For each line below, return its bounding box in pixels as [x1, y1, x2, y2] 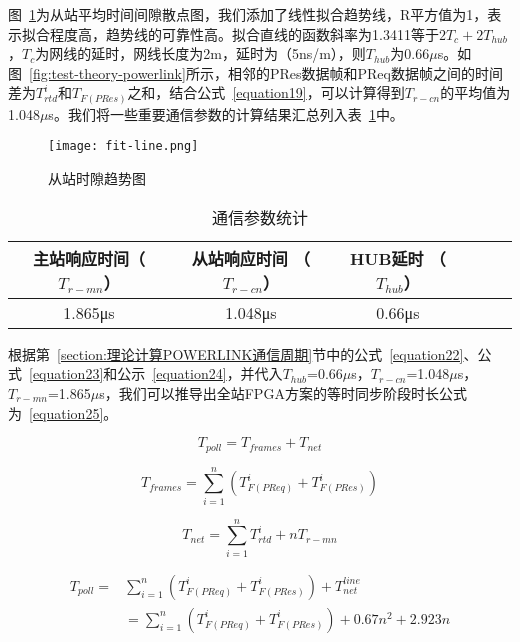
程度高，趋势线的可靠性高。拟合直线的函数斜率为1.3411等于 [49, 23, 439, 44]
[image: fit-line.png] [48, 139, 199, 154]
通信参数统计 [211, 205, 308, 229]
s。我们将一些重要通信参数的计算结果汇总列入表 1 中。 [48, 103, 404, 124]
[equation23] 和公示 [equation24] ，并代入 [29, 363, 283, 384]
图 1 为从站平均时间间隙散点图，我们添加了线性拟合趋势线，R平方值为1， [8, 4, 488, 24]
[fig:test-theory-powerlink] [29, 62, 186, 83]
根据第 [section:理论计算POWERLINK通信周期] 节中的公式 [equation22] [8, 343, 464, 364]
